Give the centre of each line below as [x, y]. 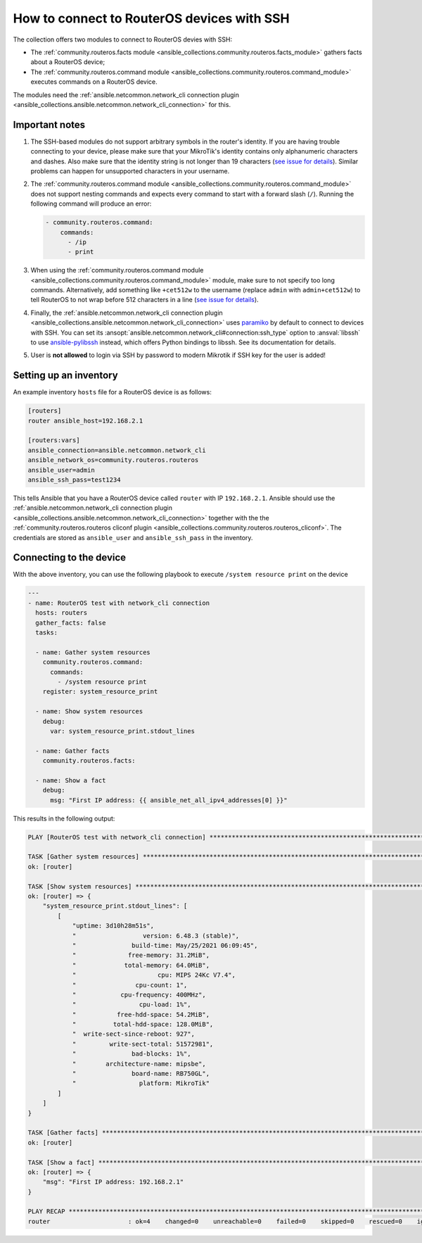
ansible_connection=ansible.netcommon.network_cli [117, 450]
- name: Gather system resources [93, 652]
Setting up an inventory [66, 376]
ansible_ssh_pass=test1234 [74, 480]
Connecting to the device [70, 557]
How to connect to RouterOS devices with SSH [151, 18]
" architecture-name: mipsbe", [139, 1064]
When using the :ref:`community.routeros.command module [117, 270]
